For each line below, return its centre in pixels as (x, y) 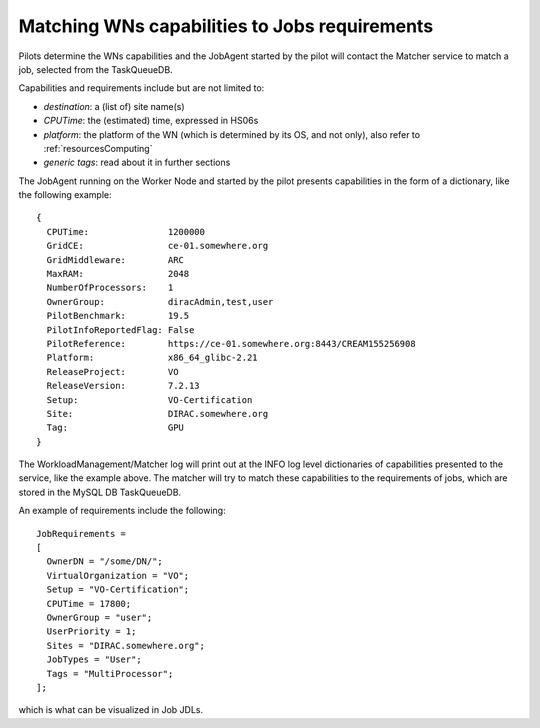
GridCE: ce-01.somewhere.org (157, 246)
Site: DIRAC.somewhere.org (157, 413)
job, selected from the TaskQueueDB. (96, 69)
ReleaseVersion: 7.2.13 (123, 386)
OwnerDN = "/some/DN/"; (105, 561)
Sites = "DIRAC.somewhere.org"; (125, 645)
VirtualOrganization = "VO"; (118, 575)
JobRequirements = (81, 533)
